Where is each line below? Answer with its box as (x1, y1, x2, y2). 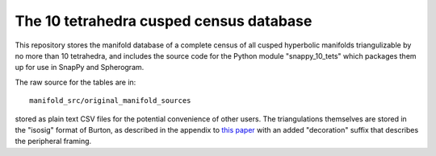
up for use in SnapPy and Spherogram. (15, 63, 145, 72)
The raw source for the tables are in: (15, 77, 136, 87)
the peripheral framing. (15, 137, 92, 146)
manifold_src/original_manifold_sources (29, 96, 191, 105)
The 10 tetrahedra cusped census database (15, 12, 312, 30)
